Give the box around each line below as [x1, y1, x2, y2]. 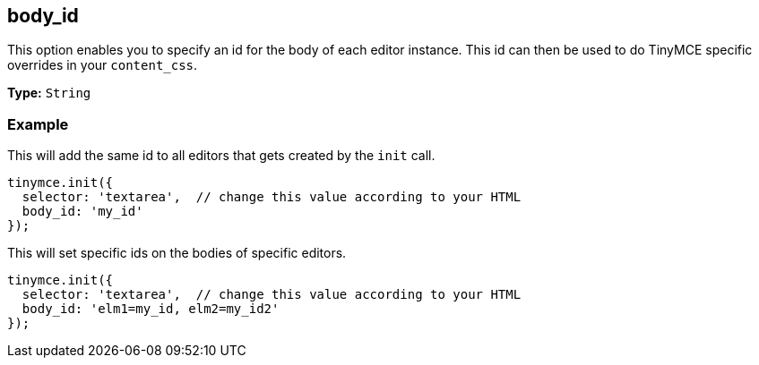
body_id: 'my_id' [22, 204, 143, 219]
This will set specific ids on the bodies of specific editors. [7, 245, 347, 261]
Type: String [7, 85, 91, 101]
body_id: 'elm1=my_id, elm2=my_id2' [22, 301, 280, 317]
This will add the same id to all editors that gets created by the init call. [7, 148, 436, 164]
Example [7, 115, 69, 133]
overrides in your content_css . [7, 57, 198, 73]
